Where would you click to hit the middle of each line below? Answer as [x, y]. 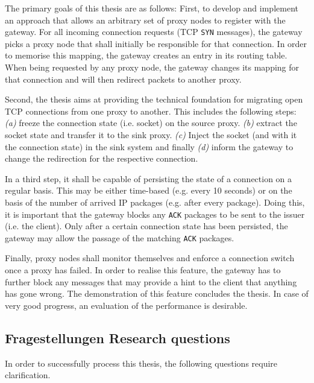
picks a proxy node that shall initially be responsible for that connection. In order [156, 43]
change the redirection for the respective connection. [102, 158]
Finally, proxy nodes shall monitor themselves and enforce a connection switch [150, 258]
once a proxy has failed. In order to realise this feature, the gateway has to [143, 270]
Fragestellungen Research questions [118, 337]
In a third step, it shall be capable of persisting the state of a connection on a [149, 178]
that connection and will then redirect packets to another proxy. [123, 79]
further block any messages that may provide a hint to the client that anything [151, 281]
